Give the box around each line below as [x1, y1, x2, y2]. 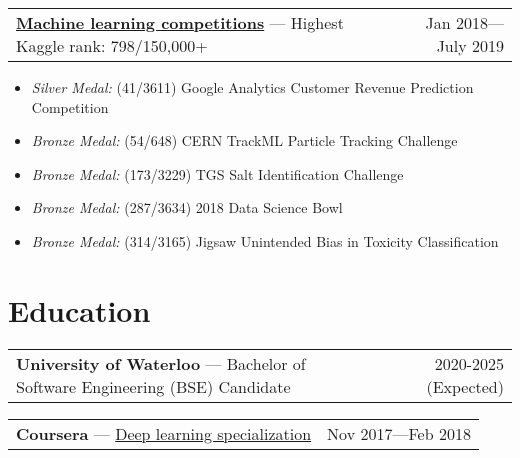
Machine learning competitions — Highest [16, 11, 344, 34]
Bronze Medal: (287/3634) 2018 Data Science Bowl [31, 197, 343, 218]
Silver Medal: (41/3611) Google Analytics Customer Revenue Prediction [31, 77, 474, 97]
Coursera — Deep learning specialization [16, 421, 312, 445]
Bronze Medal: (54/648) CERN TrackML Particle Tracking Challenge [31, 130, 458, 151]
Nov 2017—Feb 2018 [327, 421, 471, 445]
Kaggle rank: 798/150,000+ [16, 34, 208, 57]
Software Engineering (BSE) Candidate [16, 374, 291, 398]
